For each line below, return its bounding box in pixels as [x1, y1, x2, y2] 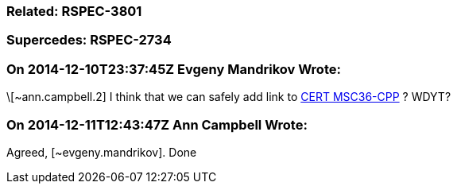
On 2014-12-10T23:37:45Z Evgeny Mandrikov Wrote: [6, 60, 341, 77]
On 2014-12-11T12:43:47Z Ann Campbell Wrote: [6, 116, 308, 133]
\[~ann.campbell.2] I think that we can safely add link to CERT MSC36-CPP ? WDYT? [6, 90, 451, 104]
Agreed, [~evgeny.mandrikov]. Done [6, 145, 197, 159]
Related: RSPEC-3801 [6, 3, 142, 19]
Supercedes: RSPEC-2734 [6, 32, 172, 48]
